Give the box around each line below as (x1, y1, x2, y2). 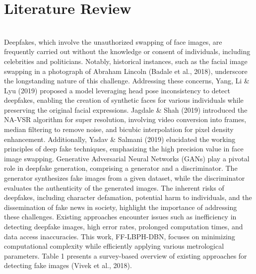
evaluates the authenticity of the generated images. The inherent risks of (4, 182, 224, 193)
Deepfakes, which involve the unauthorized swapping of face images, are (4, 36, 222, 47)
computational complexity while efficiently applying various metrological (4, 241, 224, 251)
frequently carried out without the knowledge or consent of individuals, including (4, 46, 251, 57)
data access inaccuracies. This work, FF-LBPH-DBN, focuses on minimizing (4, 231, 235, 241)
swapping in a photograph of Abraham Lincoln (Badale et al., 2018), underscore (4, 66, 248, 76)
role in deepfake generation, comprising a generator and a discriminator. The (4, 163, 238, 173)
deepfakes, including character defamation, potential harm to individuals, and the (4, 192, 252, 203)
